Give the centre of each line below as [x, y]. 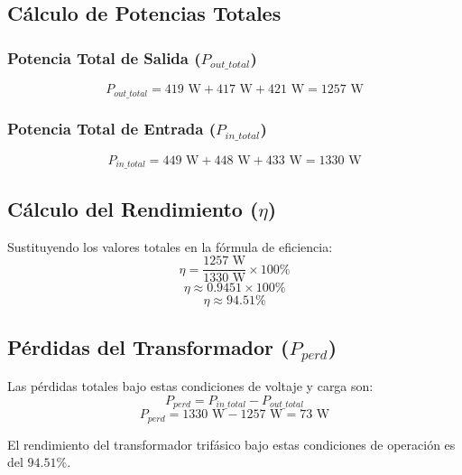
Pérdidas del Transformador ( [148, 346]
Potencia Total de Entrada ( [112, 129]
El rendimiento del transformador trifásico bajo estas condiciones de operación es [231, 444]
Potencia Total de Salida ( [104, 57]
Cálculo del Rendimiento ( [133, 208]
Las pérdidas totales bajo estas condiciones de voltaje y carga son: [190, 386]
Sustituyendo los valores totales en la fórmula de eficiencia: [170, 246]
